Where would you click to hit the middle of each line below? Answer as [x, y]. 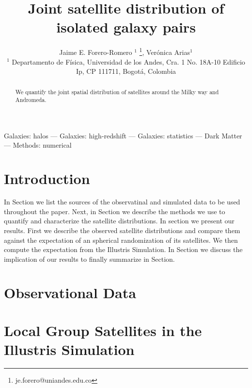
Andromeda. [31, 100]
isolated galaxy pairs [126, 27]
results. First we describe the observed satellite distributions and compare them [122, 230]
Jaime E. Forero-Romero [96, 52]
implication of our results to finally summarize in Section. [89, 259]
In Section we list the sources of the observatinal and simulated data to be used [122, 202]
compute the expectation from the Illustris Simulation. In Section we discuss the [123, 249]
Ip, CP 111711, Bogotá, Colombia [126, 71]
